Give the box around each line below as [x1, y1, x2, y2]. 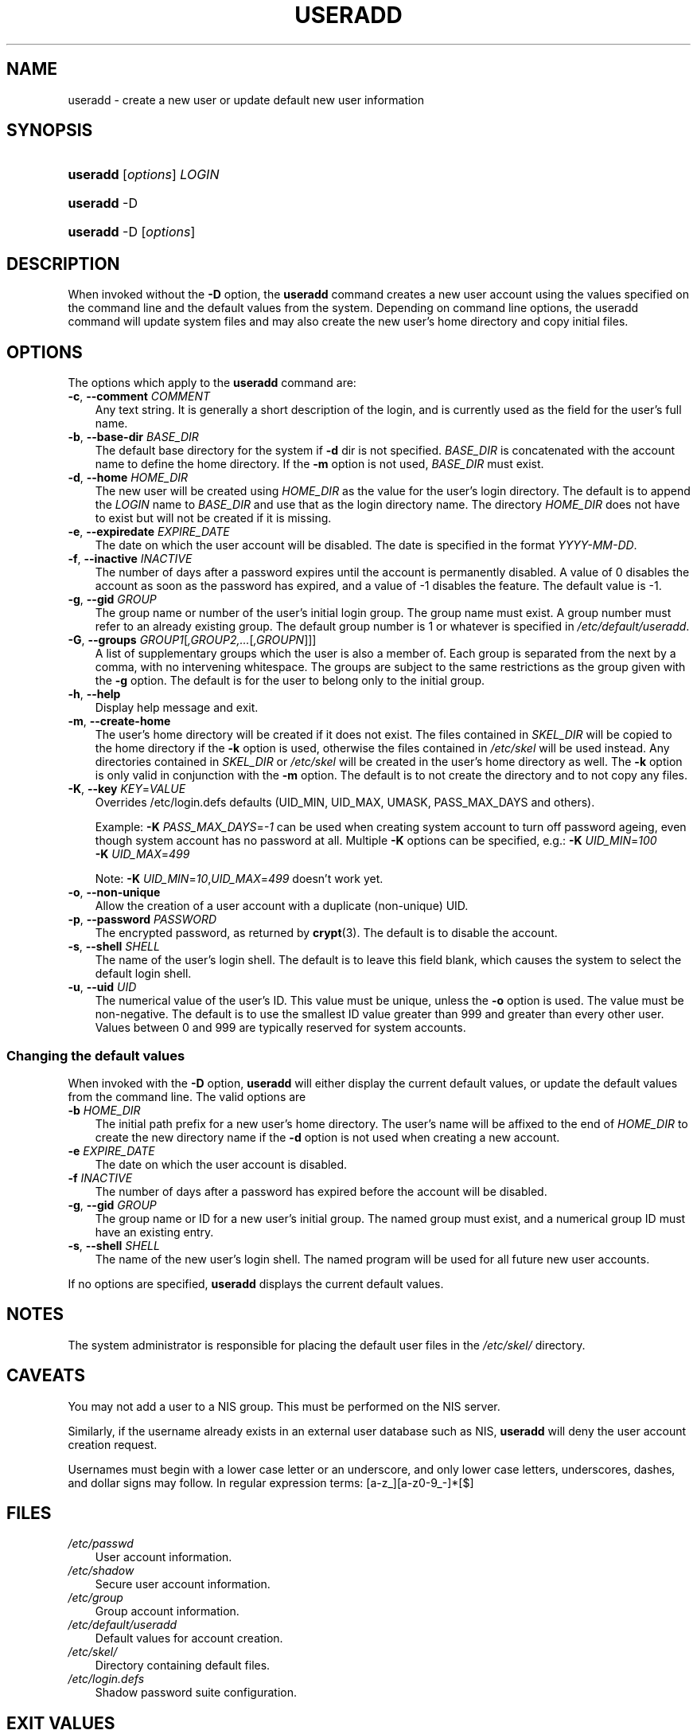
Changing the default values [6, 1047, 185, 1064]
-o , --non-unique [68, 885, 161, 900]
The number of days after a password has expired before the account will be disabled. [95, 1184, 547, 1198]
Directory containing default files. [95, 1658, 271, 1673]
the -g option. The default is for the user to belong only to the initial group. [95, 674, 485, 688]
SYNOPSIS [6, 120, 93, 141]
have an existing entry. [95, 1224, 214, 1239]
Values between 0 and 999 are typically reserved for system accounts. [95, 1021, 466, 1035]
